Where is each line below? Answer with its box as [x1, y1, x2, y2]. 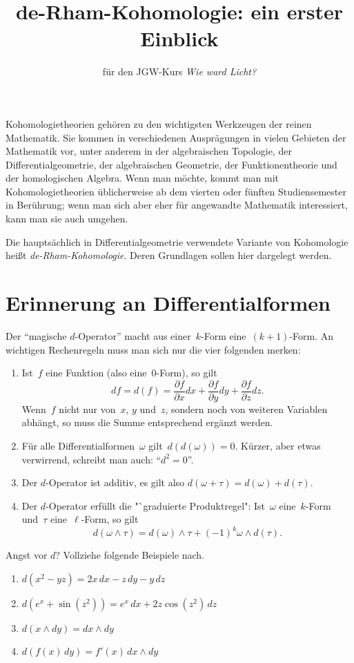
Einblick [140, 24, 219, 52]
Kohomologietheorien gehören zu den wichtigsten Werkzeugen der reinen [6, 116, 312, 131]
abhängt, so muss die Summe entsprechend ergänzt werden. [21, 415, 273, 430]
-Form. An [289, 328, 334, 343]
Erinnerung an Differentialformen [6, 289, 331, 317]
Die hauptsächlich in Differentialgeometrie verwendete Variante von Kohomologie [6, 234, 348, 249]
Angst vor [6, 548, 48, 562]
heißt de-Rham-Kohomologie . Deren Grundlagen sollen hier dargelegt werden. [6, 248, 332, 262]
